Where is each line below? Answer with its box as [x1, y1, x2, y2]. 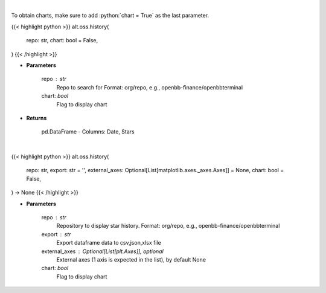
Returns [26, 114, 47, 121]
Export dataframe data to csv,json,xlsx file [56, 239, 161, 246]
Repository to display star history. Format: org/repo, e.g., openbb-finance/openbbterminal [56, 222, 280, 230]
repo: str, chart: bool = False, [26, 37, 98, 44]
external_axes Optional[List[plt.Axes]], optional [41, 248, 164, 255]
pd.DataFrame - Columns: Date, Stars [41, 128, 135, 135]
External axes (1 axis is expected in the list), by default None [56, 256, 206, 263]
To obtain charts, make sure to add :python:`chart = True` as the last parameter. [11, 12, 209, 19]
